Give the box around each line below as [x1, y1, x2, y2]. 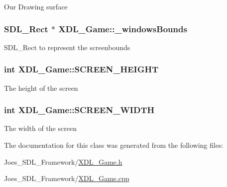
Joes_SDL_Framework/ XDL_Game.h [4, 156, 122, 167]
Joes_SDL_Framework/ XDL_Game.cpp [4, 173, 129, 184]
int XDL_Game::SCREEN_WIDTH [4, 104, 155, 116]
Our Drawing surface [4, 1, 68, 11]
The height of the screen [4, 82, 78, 93]
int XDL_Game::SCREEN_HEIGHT [4, 63, 159, 75]
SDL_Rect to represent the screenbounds [4, 42, 130, 52]
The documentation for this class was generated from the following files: [4, 140, 224, 150]
